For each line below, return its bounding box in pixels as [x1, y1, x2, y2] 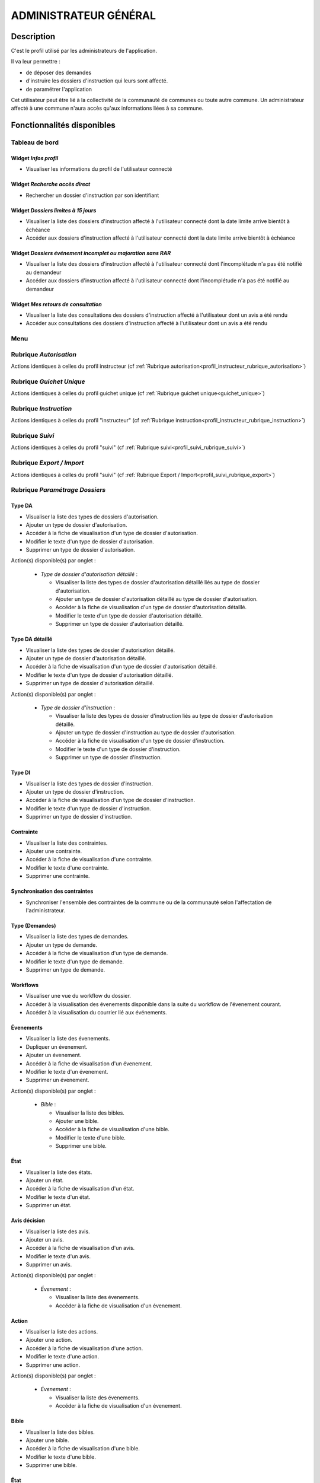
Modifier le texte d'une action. [25, 1353, 100, 1360]
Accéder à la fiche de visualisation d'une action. [25, 1344, 143, 1352]
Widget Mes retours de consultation [11, 300, 102, 308]
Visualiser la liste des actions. [25, 1328, 98, 1335]
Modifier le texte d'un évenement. [25, 1068, 108, 1075]
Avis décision [11, 1217, 45, 1224]
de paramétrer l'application [25, 85, 92, 93]
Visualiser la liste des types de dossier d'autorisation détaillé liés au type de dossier [55, 579, 260, 586]
